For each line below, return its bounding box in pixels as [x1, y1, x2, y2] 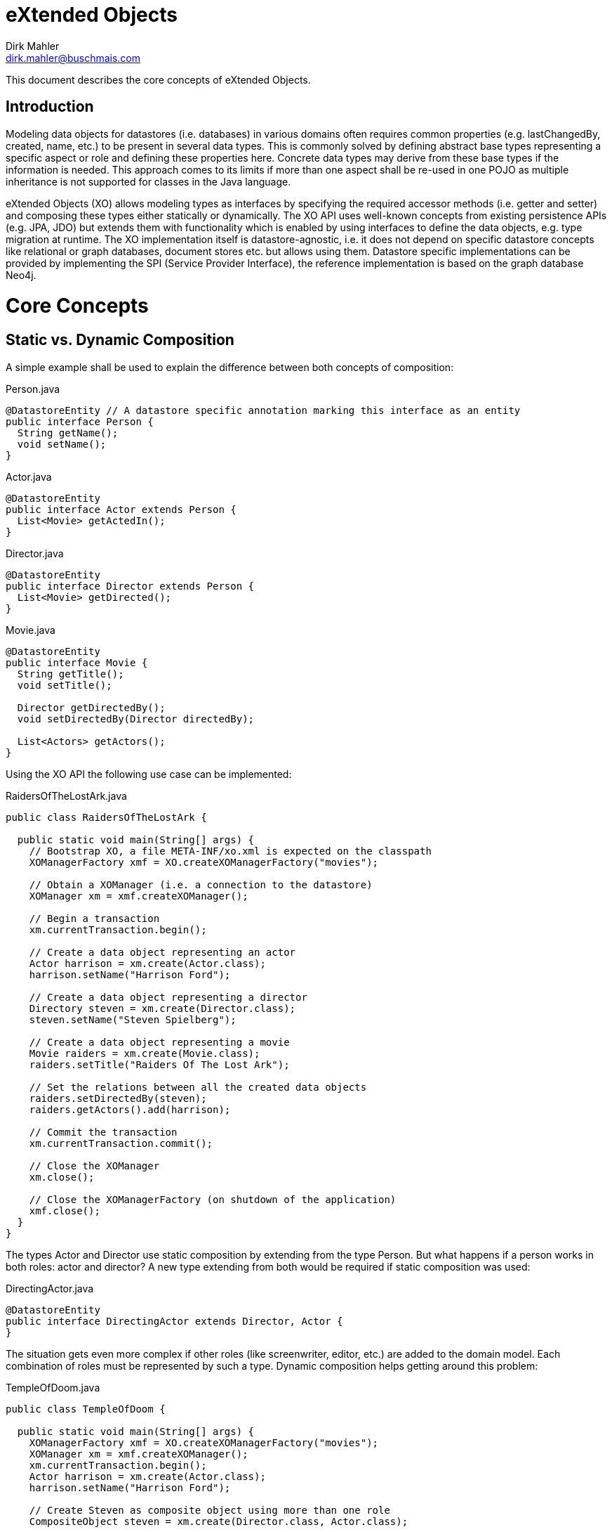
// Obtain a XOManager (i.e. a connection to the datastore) [29, 878, 373, 890]
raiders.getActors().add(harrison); [29, 1103, 231, 1115]
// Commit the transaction [29, 1126, 178, 1138]
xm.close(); [29, 1171, 95, 1183]
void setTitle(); [17, 679, 112, 691]
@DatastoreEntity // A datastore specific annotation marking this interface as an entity [6, 404, 521, 416]
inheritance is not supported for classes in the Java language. [6, 175, 291, 188]
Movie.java [6, 623, 55, 636]
